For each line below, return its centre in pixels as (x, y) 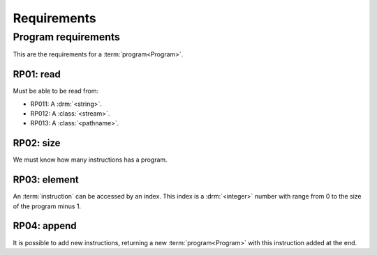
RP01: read (37, 74)
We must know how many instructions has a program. (90, 160)
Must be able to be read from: (56, 91)
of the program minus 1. (47, 206)
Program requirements (66, 37)
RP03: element (46, 180)
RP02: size (37, 143)
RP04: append (45, 226)
